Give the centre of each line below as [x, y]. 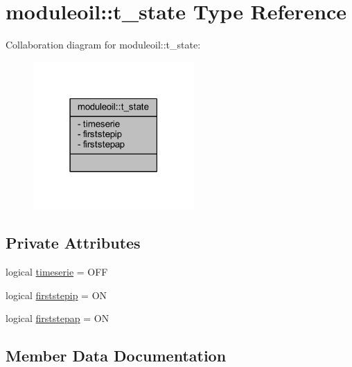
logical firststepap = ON [58, 318]
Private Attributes [73, 243]
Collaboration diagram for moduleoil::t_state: [103, 45]
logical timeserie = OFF [57, 271]
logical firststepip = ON [56, 295]
